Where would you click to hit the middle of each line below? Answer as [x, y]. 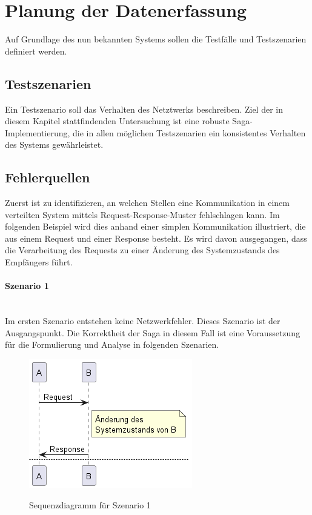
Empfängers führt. [39, 262]
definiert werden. [36, 51]
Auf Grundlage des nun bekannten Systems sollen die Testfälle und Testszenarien [156, 39]
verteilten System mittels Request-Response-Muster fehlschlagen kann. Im [142, 214]
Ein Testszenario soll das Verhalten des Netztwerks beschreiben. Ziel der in [144, 109]
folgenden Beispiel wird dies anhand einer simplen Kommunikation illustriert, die [155, 226]
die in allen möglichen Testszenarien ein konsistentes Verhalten [189, 132]
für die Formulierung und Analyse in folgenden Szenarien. [112, 344]
